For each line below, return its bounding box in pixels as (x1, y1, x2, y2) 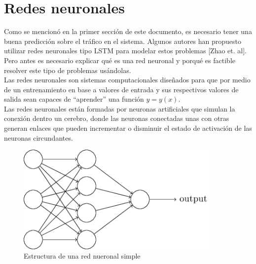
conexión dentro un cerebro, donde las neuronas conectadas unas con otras (4, 113, 229, 123)
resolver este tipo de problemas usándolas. (4, 65, 131, 75)
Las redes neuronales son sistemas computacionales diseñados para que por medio (4, 75, 251, 85)
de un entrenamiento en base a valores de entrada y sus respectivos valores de (4, 84, 239, 94)
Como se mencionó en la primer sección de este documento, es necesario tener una (4, 26, 252, 37)
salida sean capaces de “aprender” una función (4, 94, 144, 104)
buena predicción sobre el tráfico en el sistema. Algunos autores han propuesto (4, 36, 241, 46)
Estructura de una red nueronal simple (24, 251, 141, 261)
